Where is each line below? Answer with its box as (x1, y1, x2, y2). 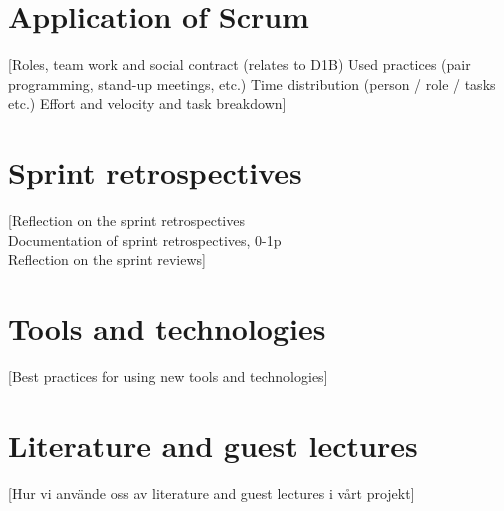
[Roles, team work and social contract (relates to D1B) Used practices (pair (8, 54, 471, 75)
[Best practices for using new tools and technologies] (8, 365, 328, 386)
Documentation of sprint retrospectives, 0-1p (8, 229, 282, 250)
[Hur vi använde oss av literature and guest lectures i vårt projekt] (8, 482, 415, 503)
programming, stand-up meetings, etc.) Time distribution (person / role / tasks (8, 73, 496, 94)
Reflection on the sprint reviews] (8, 249, 206, 270)
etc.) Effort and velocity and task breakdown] (8, 93, 287, 114)
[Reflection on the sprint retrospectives (8, 210, 245, 231)
